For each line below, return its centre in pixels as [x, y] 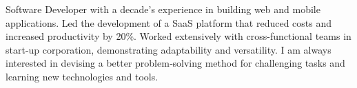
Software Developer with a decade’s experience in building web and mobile [163, 9]
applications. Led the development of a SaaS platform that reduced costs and [169, 22]
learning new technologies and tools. [82, 76]
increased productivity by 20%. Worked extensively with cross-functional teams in [178, 36]
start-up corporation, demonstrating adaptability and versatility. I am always [169, 49]
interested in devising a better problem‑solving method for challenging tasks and [175, 63]
